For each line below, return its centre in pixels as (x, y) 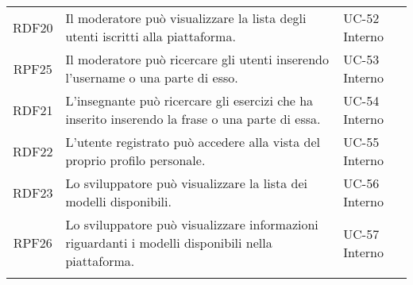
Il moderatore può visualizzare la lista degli (186, 18)
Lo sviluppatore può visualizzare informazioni (192, 224)
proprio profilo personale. (135, 160)
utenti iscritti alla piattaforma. (151, 36)
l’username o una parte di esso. (152, 77)
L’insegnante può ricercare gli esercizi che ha (189, 100)
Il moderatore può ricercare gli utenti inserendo (197, 59)
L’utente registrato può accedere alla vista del (193, 142)
